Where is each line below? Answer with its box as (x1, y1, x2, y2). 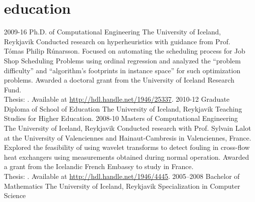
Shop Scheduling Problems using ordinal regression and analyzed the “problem (4, 55, 241, 65)
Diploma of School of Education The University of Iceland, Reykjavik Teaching (4, 103, 242, 114)
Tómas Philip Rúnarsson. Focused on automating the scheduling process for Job (4, 46, 246, 56)
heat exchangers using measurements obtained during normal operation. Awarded (4, 151, 249, 162)
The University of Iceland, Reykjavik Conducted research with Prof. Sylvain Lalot (4, 123, 251, 133)
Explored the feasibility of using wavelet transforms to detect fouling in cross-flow (4, 142, 250, 152)
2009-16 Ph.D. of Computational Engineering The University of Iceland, (4, 27, 221, 37)
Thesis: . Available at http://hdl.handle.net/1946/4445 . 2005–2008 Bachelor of (4, 171, 240, 181)
